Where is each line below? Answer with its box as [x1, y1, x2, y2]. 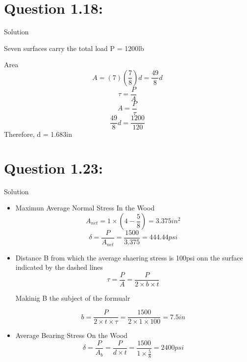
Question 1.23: [4, 157, 103, 178]
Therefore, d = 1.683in [4, 129, 72, 139]
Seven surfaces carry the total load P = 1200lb [4, 43, 144, 53]
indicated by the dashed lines [15, 262, 103, 272]
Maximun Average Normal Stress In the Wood [15, 203, 155, 213]
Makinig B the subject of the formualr [15, 292, 130, 303]
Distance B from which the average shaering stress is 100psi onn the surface [15, 252, 243, 262]
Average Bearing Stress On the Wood [15, 330, 128, 340]
